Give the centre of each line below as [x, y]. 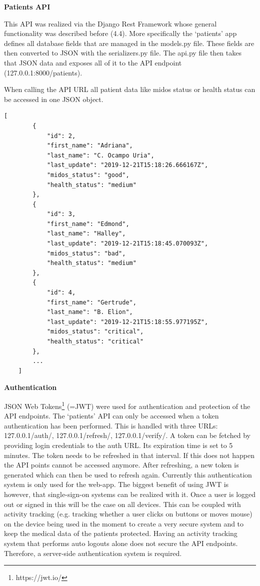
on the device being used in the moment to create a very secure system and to [124, 523]
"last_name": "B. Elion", [90, 312]
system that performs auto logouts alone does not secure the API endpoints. [121, 543]
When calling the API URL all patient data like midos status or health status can [130, 89]
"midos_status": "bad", [86, 253]
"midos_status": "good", [88, 175]
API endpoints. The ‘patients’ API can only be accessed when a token [111, 416]
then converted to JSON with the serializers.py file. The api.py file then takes [123, 53]
